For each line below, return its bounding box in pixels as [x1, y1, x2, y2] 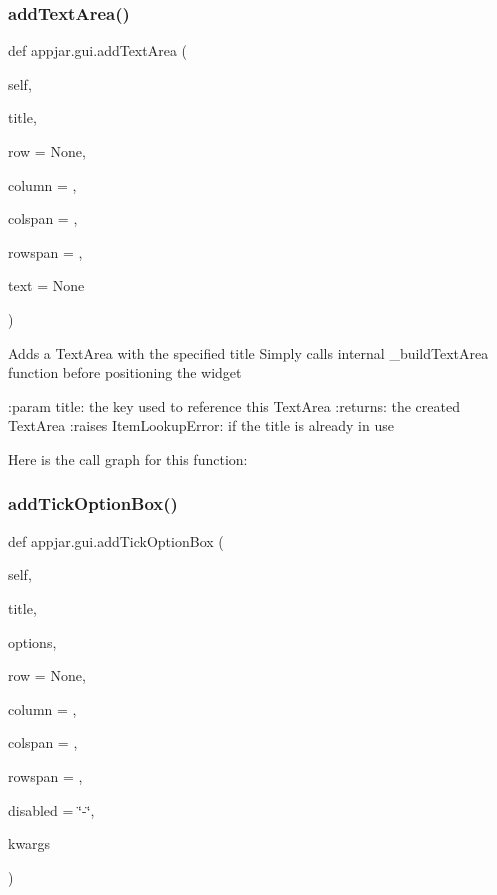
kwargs [8, 833, 51, 854]
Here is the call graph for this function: [8, 448, 248, 469]
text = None [8, 275, 85, 296]
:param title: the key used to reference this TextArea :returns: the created [8, 395, 460, 416]
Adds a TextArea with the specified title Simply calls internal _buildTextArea [8, 342, 489, 363]
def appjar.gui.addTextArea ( [8, 40, 188, 61]
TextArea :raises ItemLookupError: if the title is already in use [8, 415, 394, 436]
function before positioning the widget [8, 362, 242, 383]
